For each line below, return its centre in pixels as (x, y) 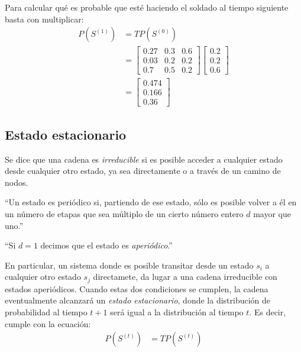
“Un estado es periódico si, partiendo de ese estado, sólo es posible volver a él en (151, 202)
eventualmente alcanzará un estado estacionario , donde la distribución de (138, 300)
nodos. (17, 182)
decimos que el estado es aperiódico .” (106, 245)
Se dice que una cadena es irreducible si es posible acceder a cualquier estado (144, 159)
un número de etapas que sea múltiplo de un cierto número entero (124, 214)
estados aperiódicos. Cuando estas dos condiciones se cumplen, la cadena (137, 288)
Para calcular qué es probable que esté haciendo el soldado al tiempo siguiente (147, 7)
